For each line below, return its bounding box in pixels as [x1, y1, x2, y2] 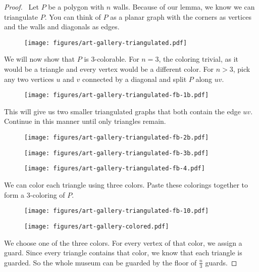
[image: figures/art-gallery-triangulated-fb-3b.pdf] [24, 149, 209, 157]
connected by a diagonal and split [82, 73, 187, 84]
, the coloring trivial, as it [159, 54, 239, 64]
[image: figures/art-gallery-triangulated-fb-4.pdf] [24, 165, 205, 172]
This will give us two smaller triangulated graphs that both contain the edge [4, 106, 241, 116]
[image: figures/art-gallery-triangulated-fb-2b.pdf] [24, 134, 209, 142]
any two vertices [4, 73, 54, 84]
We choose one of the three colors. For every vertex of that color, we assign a [4, 237, 242, 248]
